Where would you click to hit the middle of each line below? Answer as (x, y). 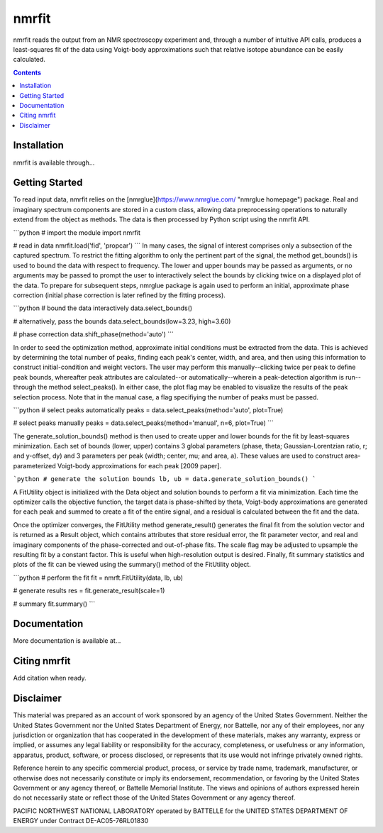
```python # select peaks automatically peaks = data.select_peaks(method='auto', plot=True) (148, 410)
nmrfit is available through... (54, 162)
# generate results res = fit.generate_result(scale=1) (89, 591)
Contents (27, 72)
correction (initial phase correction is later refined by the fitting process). (120, 295)
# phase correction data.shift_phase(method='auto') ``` (93, 334)
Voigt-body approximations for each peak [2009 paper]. (139, 465)
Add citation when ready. (50, 678)
